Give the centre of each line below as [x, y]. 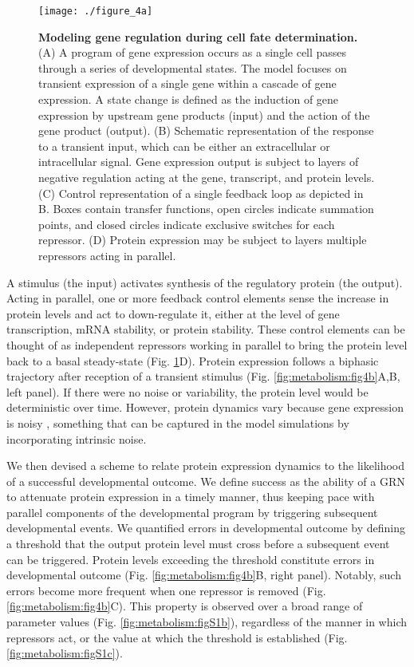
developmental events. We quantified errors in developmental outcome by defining [206, 528]
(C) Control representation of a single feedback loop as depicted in [201, 193]
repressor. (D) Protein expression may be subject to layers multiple [203, 240]
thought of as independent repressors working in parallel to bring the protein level [207, 344]
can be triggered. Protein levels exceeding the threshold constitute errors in [191, 559]
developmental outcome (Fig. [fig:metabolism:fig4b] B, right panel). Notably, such [204, 575]
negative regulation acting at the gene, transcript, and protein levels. [207, 177]
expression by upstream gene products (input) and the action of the [204, 114]
